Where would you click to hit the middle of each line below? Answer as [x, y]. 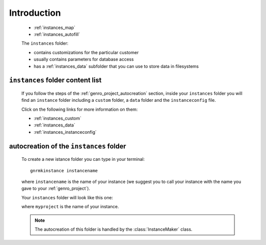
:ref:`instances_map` [55, 28]
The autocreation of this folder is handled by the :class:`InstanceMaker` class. [114, 229]
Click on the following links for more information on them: [80, 109]
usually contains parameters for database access [84, 60]
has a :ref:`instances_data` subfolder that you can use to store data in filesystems [116, 66]
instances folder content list [55, 80]
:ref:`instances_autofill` [57, 34]
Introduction [35, 13]
